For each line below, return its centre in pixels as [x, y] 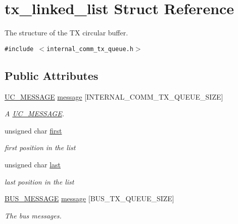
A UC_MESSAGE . [34, 114]
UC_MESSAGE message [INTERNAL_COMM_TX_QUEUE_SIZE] [114, 96]
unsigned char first [33, 130]
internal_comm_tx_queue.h [90, 49]
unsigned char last [33, 164]
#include [19, 49]
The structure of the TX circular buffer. [66, 33]
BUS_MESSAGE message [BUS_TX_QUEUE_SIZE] [89, 198]
